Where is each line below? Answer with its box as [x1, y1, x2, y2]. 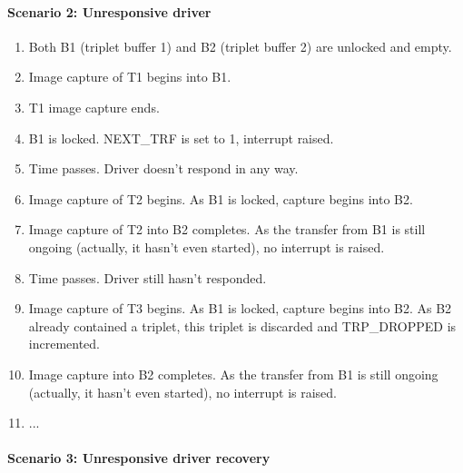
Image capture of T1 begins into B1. [28, 67, 231, 86]
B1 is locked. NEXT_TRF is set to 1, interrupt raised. [28, 128, 334, 147]
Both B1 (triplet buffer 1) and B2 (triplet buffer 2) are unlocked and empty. [28, 36, 452, 55]
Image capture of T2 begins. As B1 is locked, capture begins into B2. [28, 189, 413, 208]
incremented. [28, 334, 101, 353]
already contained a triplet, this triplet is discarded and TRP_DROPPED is [28, 316, 457, 335]
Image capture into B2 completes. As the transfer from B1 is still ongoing [28, 364, 438, 383]
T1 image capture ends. [28, 97, 160, 116]
